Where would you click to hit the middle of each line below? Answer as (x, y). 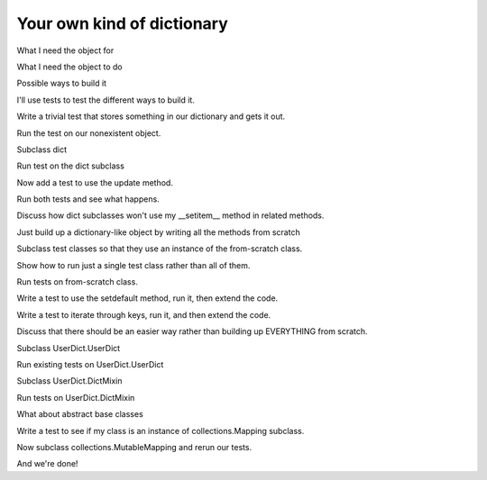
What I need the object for (65, 50)
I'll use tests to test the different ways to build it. (106, 100)
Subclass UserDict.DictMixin (69, 381)
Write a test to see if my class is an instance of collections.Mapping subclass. (161, 430)
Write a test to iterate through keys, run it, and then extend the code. (144, 314)
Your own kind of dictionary (123, 23)
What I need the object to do (69, 67)
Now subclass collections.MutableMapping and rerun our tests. (134, 447)
